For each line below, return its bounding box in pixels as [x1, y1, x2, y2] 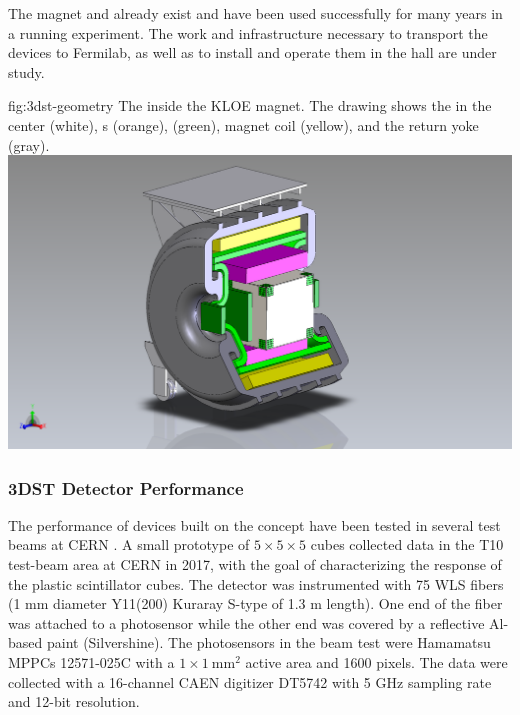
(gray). [8, 134, 50, 155]
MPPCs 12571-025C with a [8, 651, 175, 672]
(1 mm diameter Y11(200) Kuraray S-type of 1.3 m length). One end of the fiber [8, 593, 503, 614]
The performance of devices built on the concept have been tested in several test [8, 514, 501, 535]
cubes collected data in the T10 [310, 534, 504, 555]
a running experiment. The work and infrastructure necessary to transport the [8, 22, 488, 43]
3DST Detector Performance [8, 475, 244, 500]
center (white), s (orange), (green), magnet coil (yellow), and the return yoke [8, 114, 479, 135]
